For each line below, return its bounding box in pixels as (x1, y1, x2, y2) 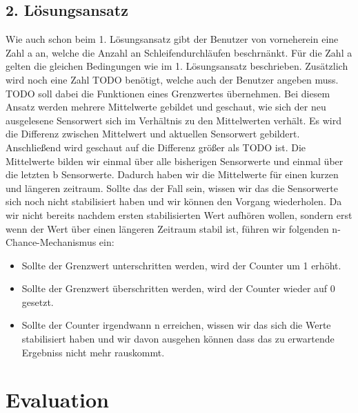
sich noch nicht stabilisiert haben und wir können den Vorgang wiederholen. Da (6, 194, 342, 209)
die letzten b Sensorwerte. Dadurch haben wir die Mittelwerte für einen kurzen (6, 167, 339, 182)
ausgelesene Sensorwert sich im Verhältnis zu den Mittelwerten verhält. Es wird (6, 113, 341, 127)
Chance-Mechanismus (6, 235, 97, 249)
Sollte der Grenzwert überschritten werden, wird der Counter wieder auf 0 (21, 281, 335, 296)
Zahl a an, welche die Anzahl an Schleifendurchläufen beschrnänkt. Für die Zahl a (6, 45, 352, 59)
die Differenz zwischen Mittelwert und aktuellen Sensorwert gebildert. (6, 126, 300, 141)
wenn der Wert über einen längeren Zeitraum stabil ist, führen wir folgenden (6, 221, 329, 236)
